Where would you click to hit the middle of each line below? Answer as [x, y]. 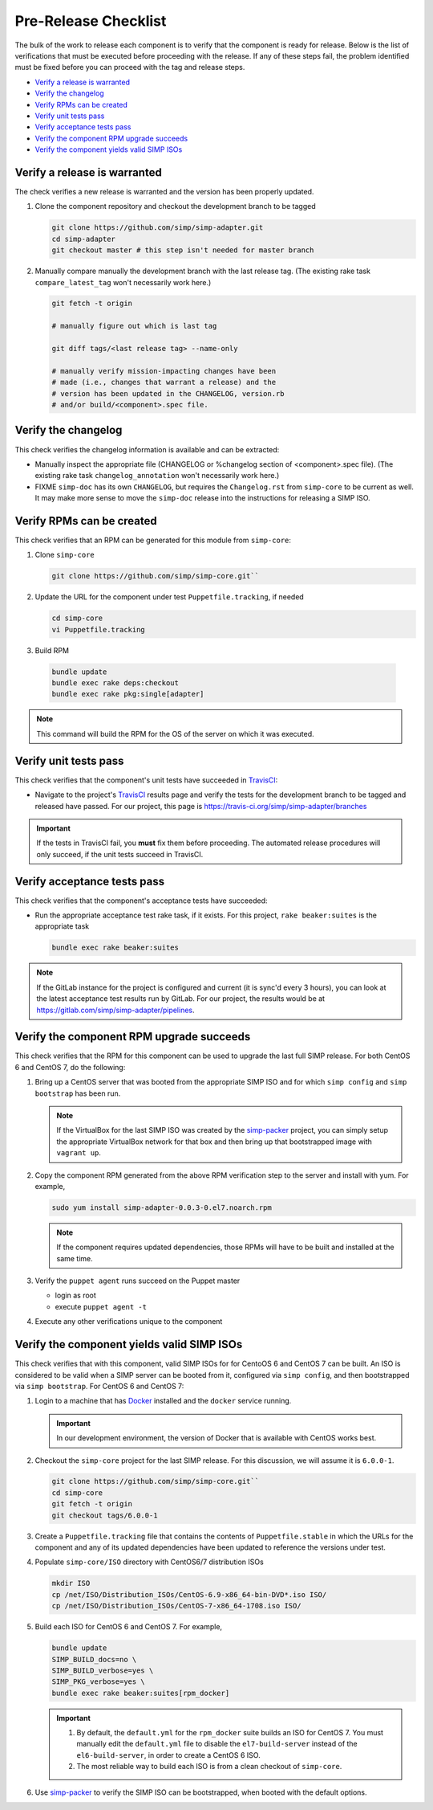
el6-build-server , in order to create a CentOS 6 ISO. [168, 1755]
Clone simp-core [65, 555]
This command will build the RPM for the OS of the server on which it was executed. [175, 733]
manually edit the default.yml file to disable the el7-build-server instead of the [217, 1744]
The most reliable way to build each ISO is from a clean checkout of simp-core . [209, 1767]
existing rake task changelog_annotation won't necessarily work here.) [157, 476]
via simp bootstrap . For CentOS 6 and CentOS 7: [99, 1386]
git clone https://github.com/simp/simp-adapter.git [158, 228]
